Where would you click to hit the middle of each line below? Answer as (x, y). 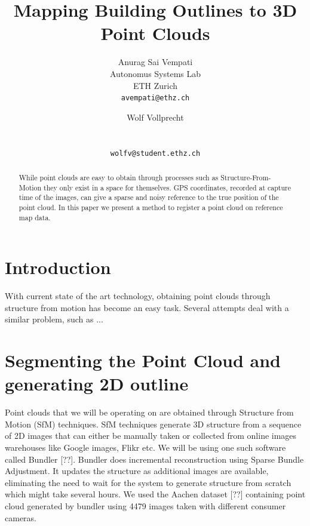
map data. (35, 217)
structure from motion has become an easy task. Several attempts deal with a (147, 307)
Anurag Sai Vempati (155, 62)
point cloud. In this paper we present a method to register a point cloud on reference (151, 207)
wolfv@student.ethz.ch (155, 153)
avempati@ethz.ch (155, 98)
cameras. (21, 517)
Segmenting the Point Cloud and (143, 360)
